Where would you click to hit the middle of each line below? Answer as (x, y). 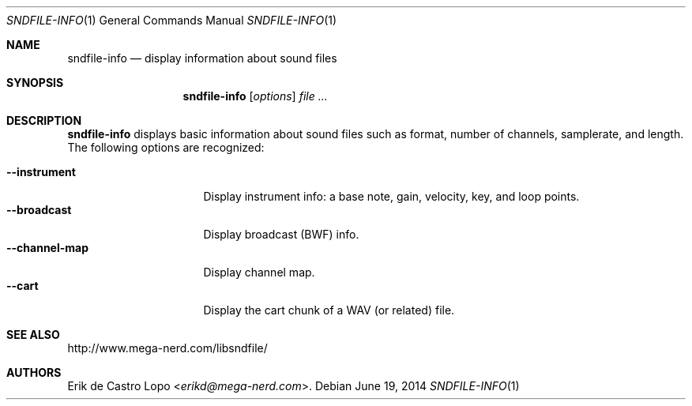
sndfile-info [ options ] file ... (255, 96)
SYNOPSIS (35, 83)
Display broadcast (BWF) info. (281, 234)
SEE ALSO (33, 335)
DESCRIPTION (44, 120)
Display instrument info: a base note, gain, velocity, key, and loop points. (391, 196)
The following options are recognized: (166, 147)
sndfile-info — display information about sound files (202, 58)
